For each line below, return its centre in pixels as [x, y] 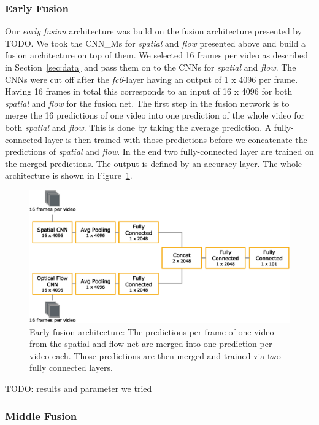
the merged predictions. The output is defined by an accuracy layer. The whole [154, 163]
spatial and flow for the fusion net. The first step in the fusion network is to [147, 103]
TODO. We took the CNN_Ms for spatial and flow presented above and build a [155, 43]
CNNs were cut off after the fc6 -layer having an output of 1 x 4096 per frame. [152, 79]
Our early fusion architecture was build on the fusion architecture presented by [154, 31]
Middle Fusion [41, 415]
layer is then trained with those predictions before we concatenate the [176, 139]
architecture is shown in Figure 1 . [69, 175]
